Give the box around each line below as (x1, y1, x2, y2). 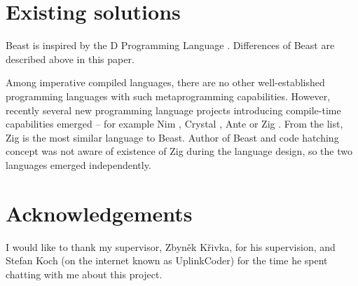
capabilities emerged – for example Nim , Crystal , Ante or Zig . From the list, (6, 116, 343, 131)
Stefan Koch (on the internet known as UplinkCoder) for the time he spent (6, 253, 328, 268)
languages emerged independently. (6, 157, 151, 172)
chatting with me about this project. (6, 266, 163, 281)
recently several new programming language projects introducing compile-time (6, 102, 341, 117)
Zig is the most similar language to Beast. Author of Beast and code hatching (6, 130, 339, 144)
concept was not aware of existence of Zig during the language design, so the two (6, 144, 352, 158)
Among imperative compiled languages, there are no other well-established (6, 75, 325, 90)
